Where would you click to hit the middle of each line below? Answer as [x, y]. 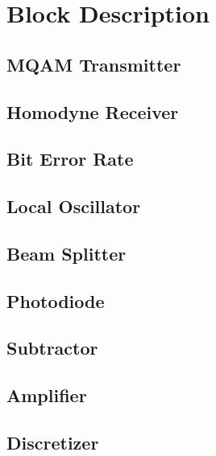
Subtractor [52, 348]
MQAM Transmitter [94, 64]
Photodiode [56, 300]
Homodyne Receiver [93, 111]
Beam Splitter [66, 253]
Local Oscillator [74, 206]
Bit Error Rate [70, 159]
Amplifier [47, 395]
